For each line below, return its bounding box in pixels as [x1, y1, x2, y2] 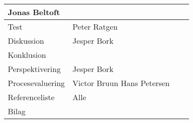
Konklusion [8, 49, 46, 60]
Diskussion [8, 35, 44, 46]
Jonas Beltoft [8, 6, 60, 18]
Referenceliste [8, 91, 55, 103]
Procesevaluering [8, 77, 65, 88]
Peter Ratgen [72, 21, 118, 32]
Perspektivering [8, 63, 61, 74]
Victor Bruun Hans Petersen [72, 77, 170, 88]
